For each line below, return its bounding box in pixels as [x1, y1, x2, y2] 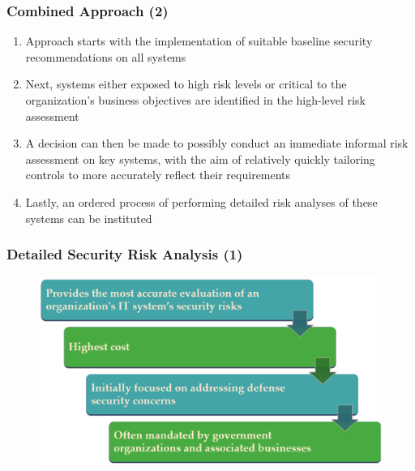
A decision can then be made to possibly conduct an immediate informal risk [25, 135, 409, 152]
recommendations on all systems [25, 48, 186, 65]
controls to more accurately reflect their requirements [25, 166, 291, 183]
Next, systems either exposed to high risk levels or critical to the [25, 75, 347, 92]
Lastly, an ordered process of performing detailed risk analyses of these [25, 193, 378, 210]
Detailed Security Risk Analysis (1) [6, 244, 243, 264]
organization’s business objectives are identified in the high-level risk [25, 92, 366, 108]
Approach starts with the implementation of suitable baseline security [25, 32, 373, 49]
